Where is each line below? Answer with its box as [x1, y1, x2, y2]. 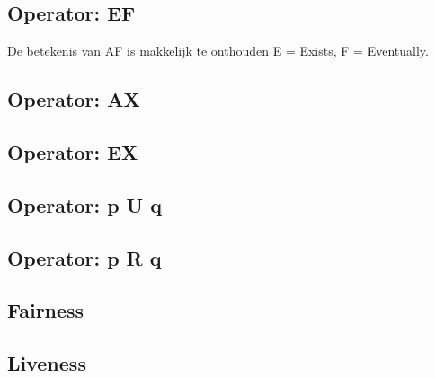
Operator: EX [7, 137, 138, 165]
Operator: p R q [7, 243, 162, 271]
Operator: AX [7, 85, 140, 113]
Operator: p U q [7, 190, 162, 218]
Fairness [7, 296, 84, 324]
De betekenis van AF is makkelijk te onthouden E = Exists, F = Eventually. [7, 41, 429, 60]
